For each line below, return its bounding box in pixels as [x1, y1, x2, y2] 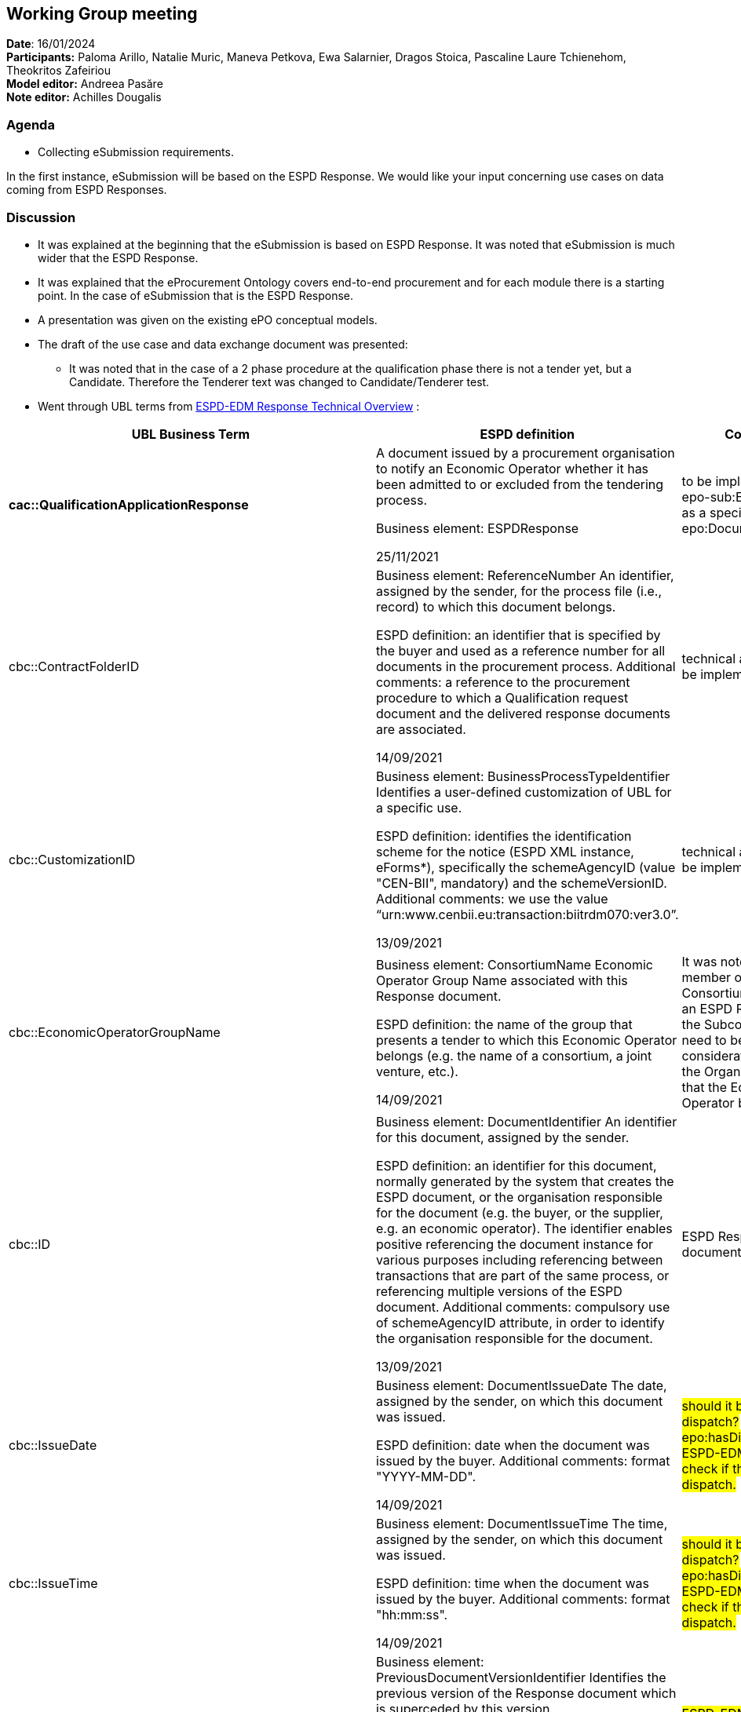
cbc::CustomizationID [9, 851, 136, 867]
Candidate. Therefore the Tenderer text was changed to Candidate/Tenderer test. [69, 374, 490, 389]
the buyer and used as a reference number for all [375, 642, 666, 659]
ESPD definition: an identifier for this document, [375, 1157, 657, 1174]
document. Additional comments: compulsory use [375, 1298, 670, 1315]
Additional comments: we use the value [375, 890, 608, 907]
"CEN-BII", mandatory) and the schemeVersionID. [375, 874, 667, 891]
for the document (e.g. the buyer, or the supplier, [375, 1204, 663, 1221]
